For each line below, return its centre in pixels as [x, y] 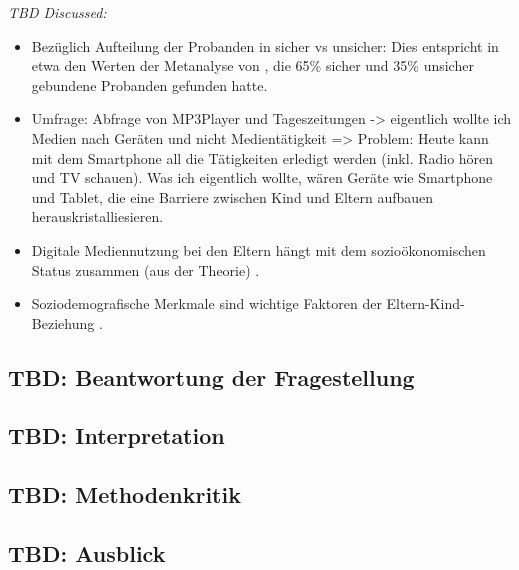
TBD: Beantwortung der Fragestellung [211, 376]
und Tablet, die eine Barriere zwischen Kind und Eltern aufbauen [232, 196]
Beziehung [63, 322]
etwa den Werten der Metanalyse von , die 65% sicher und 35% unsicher [252, 65]
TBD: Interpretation [116, 435]
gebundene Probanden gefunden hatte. [149, 84]
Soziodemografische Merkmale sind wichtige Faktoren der [206, 303]
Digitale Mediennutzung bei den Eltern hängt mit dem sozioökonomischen [258, 249]
